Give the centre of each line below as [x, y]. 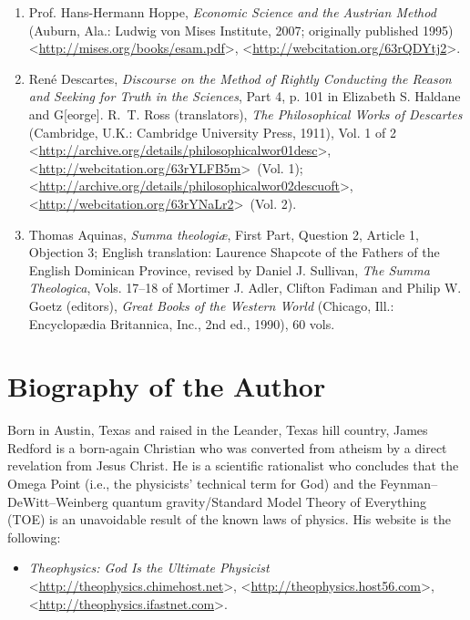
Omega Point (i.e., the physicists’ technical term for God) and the [192, 483]
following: [34, 537]
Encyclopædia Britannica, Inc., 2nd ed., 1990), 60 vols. [182, 323]
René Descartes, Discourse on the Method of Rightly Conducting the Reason [240, 78]
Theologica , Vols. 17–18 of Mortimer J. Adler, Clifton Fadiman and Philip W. [245, 288]
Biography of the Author [167, 386]
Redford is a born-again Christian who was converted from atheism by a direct [227, 447]
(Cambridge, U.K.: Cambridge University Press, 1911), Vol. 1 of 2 [212, 132]
